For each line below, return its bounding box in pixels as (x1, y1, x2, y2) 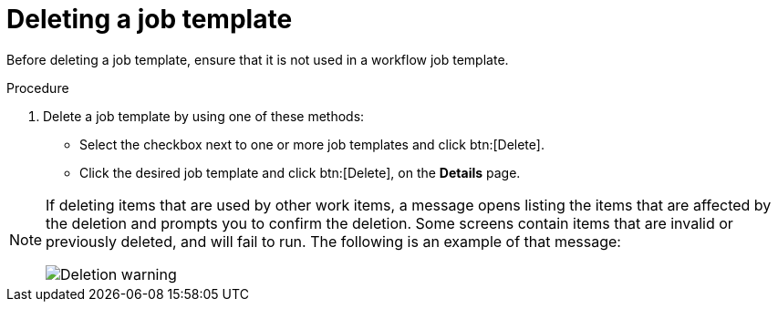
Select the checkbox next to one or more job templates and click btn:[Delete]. (79, 136, 545, 152)
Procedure (6, 79, 69, 96)
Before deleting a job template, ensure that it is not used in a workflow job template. (6, 51, 509, 67)
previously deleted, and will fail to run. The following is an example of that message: (46, 232, 621, 251)
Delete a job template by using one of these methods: (43, 108, 365, 124)
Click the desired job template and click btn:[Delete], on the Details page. (79, 164, 521, 180)
